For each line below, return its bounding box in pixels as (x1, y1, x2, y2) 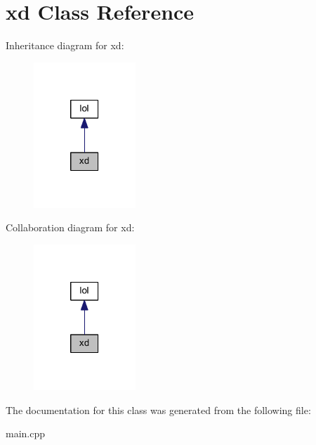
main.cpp (6, 426, 46, 441)
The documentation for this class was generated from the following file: (6, 402, 311, 417)
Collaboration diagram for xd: (6, 220, 135, 235)
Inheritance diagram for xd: (6, 38, 124, 53)
